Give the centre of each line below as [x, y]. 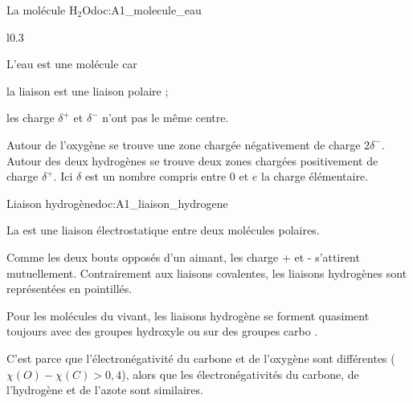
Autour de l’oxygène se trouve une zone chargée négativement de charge [184, 144]
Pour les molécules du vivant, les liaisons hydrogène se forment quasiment [188, 315]
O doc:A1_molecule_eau [142, 10]
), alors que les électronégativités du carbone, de [240, 374]
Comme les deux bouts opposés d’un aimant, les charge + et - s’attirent [183, 256]
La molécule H [42, 10]
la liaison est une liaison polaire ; [88, 90]
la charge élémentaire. [315, 176]
